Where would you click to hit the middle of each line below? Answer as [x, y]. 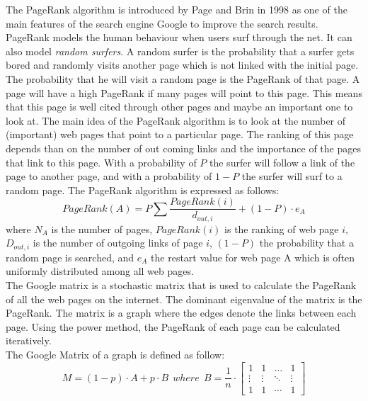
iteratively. [29, 340]
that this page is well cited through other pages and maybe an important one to [179, 107]
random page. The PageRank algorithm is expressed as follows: [143, 190]
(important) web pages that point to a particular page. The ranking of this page [180, 134]
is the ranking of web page [282, 228]
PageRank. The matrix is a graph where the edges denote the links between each [181, 313]
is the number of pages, [102, 228]
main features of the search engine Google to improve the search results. [162, 23]
